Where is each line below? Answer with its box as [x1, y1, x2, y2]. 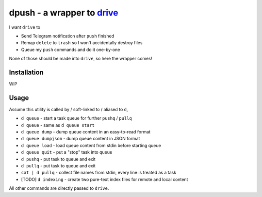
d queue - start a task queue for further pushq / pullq [21, 115, 132, 121]
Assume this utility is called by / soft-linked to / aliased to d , [9, 106, 128, 112]
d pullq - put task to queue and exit [21, 163, 96, 169]
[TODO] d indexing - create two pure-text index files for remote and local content [21, 176, 188, 182]
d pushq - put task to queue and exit [21, 156, 96, 162]
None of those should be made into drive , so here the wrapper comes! [9, 56, 152, 62]
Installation [9, 68, 44, 76]
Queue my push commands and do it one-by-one [21, 47, 120, 52]
